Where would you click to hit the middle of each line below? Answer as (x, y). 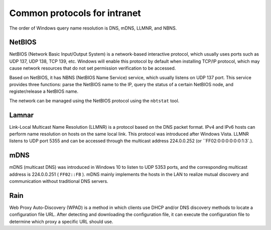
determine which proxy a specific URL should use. (61, 221)
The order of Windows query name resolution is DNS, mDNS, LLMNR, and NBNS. (93, 28)
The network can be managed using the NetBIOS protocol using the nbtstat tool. (94, 101)
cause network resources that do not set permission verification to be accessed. (93, 68)
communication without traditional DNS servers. (59, 181)
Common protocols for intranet (75, 13)
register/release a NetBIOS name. (44, 91)
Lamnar (22, 115)
